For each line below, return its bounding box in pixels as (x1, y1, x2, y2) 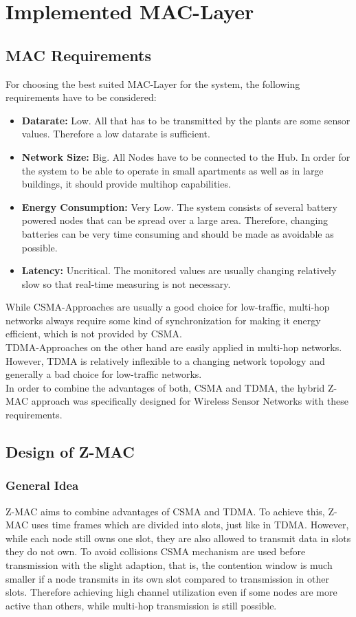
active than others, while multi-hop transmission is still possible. (5, 598, 277, 612)
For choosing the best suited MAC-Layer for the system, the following (5, 76, 300, 91)
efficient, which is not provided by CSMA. (5, 326, 182, 341)
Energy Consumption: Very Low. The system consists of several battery (21, 199, 337, 214)
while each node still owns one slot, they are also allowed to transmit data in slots (5, 530, 351, 545)
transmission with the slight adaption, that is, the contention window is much (5, 558, 333, 572)
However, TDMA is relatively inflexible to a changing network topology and (5, 353, 325, 368)
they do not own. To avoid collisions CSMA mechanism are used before (5, 544, 306, 559)
